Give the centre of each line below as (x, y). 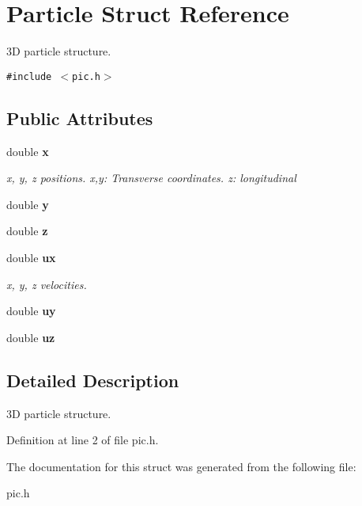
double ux (31, 257)
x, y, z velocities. (47, 284)
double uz (31, 337)
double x (28, 151)
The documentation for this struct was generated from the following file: (181, 466)
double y (28, 204)
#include (29, 76)
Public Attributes (80, 118)
